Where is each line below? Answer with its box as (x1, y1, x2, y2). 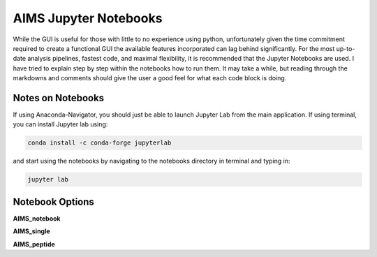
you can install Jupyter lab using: (13, 120, 108, 128)
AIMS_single (13, 227, 50, 235)
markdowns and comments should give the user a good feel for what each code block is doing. (13, 74, 287, 82)
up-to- (336, 44, 355, 52)
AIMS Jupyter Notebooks (13, 10, 163, 26)
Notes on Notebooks (13, 91, 105, 104)
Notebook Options (13, 196, 94, 207)
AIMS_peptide (13, 240, 55, 248)
